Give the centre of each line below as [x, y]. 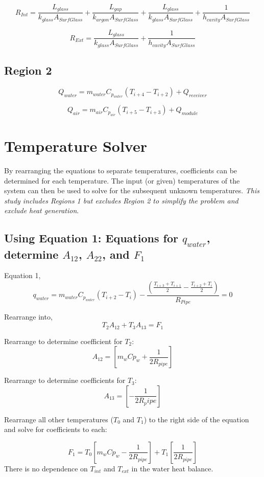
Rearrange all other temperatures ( [59, 419]
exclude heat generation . [42, 210]
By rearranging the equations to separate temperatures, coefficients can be [121, 171]
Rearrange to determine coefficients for [65, 380]
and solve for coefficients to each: [56, 429]
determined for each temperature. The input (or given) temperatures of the [122, 180]
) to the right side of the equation [196, 419]
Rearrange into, [28, 317]
